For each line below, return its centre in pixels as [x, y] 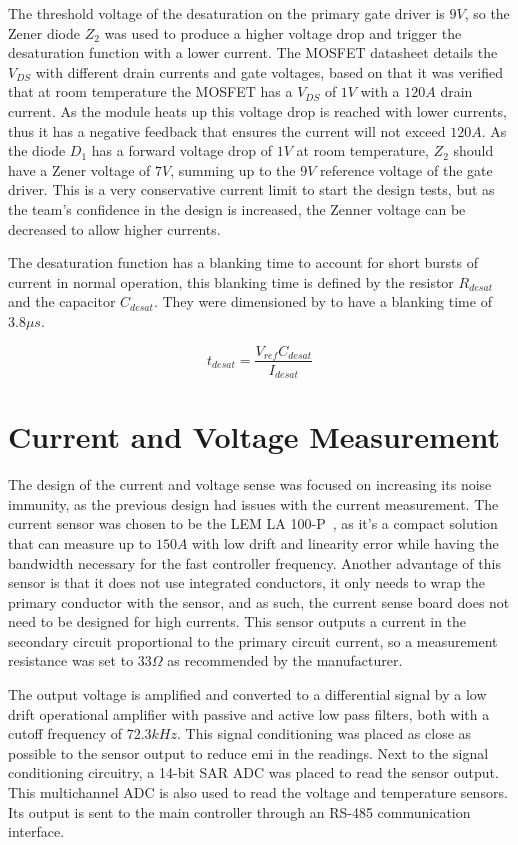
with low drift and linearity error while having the [345, 542]
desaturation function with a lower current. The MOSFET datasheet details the [253, 52]
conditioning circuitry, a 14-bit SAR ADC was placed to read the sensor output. [253, 772]
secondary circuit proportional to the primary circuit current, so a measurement [253, 640]
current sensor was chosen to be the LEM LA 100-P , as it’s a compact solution [253, 523]
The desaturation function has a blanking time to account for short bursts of [243, 262]
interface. [36, 831]
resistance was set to [71, 660]
